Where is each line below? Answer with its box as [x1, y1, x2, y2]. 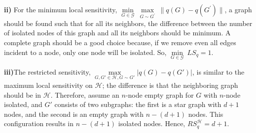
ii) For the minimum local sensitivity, [4, 4, 117, 14]
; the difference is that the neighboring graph [102, 80, 238, 90]
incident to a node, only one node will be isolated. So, [4, 47, 167, 57]
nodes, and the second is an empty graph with [4, 108, 144, 119]
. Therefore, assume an [50, 89, 119, 100]
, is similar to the [192, 66, 245, 77]
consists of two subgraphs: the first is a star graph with [54, 99, 221, 109]
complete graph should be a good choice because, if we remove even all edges [4, 37, 236, 47]
